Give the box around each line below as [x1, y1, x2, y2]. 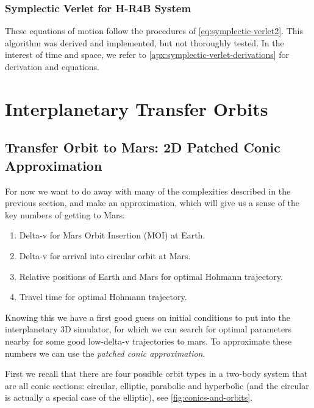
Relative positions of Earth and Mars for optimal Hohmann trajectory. [19, 270, 283, 282]
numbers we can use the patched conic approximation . [5, 346, 205, 359]
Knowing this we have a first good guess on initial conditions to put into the [5, 310, 290, 323]
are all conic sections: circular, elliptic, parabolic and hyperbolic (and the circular [5, 379, 309, 392]
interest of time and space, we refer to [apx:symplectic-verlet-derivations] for [5, 48, 290, 61]
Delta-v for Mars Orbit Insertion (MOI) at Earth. [19, 229, 205, 242]
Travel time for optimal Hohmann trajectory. [19, 290, 187, 303]
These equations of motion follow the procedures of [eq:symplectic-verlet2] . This [5, 24, 303, 37]
